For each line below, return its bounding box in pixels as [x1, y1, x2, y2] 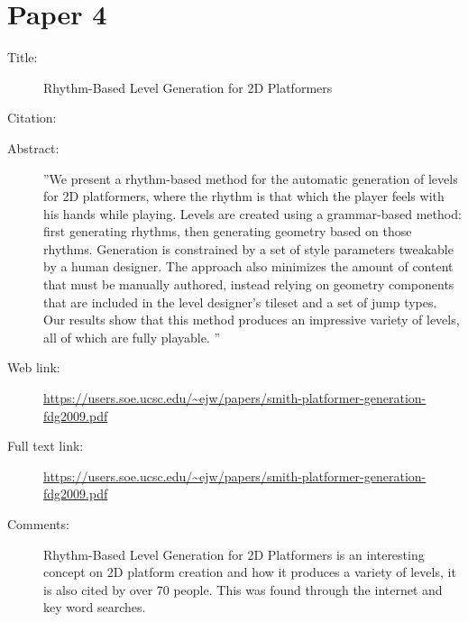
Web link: [7, 358, 60, 377]
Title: [7, 48, 38, 67]
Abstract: [7, 138, 60, 157]
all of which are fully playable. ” [43, 327, 221, 346]
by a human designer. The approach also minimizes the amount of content [43, 257, 454, 276]
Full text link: [7, 436, 84, 455]
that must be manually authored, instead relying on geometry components [43, 275, 454, 294]
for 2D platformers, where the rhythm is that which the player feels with [43, 187, 445, 206]
